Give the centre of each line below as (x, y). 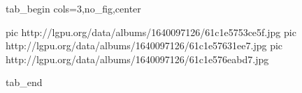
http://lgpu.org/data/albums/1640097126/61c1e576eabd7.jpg (137, 59)
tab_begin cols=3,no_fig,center (73, 8)
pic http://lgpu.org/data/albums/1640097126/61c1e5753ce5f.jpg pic (151, 32)
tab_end (24, 82)
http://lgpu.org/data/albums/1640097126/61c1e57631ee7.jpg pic (144, 45)
